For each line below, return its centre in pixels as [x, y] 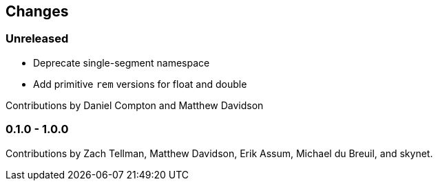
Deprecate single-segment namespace [122, 62]
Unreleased [37, 39]
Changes [37, 11]
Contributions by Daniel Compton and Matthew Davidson [135, 105]
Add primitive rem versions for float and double [140, 84]
